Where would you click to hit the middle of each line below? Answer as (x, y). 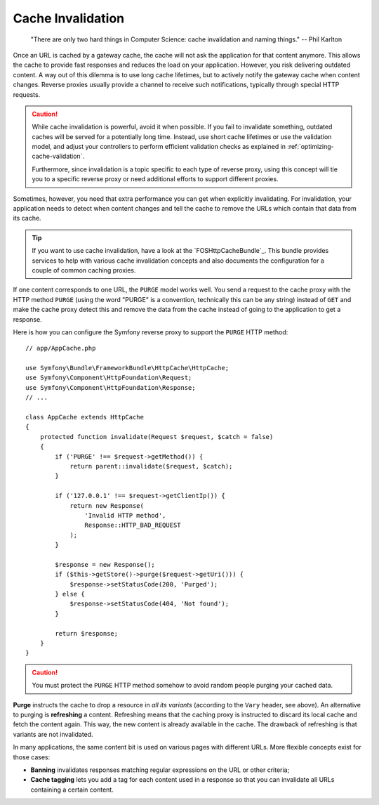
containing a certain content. (72, 790)
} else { (70, 594)
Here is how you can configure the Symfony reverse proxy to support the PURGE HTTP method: (151, 332)
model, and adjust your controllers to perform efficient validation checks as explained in (159, 147)
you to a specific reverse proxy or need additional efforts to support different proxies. (155, 179)
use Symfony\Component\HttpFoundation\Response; (111, 387)
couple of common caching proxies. (84, 270)
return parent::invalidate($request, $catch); (151, 466)
